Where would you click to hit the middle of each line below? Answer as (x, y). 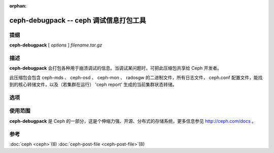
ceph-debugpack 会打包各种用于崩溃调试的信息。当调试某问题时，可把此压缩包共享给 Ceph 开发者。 (115, 68)
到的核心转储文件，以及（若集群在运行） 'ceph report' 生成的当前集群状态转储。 (93, 85)
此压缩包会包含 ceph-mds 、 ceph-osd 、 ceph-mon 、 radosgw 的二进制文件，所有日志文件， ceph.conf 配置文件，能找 (136, 77)
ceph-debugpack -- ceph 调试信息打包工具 (78, 20)
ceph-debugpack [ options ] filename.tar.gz (56, 45)
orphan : (18, 6)
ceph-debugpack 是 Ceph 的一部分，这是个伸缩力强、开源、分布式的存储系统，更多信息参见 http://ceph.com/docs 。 (133, 121)
